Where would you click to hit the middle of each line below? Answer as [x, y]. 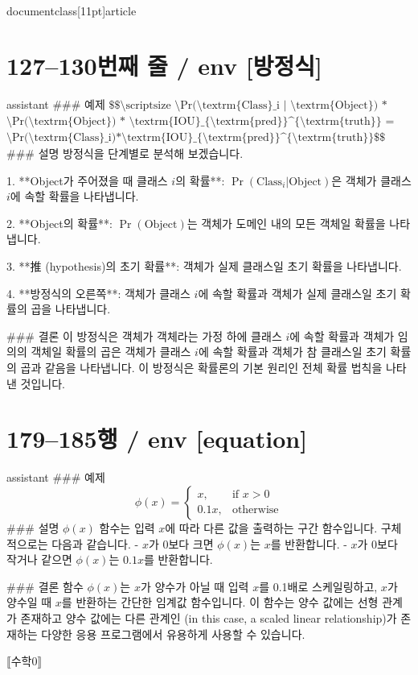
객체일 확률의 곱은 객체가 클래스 [111, 352]
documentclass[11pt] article [72, 10]
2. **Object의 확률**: [59, 223]
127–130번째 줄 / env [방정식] [164, 66]
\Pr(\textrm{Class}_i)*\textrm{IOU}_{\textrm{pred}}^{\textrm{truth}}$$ [196, 137]
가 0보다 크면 [181, 543]
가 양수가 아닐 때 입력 [195, 586]
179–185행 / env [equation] [157, 439]
